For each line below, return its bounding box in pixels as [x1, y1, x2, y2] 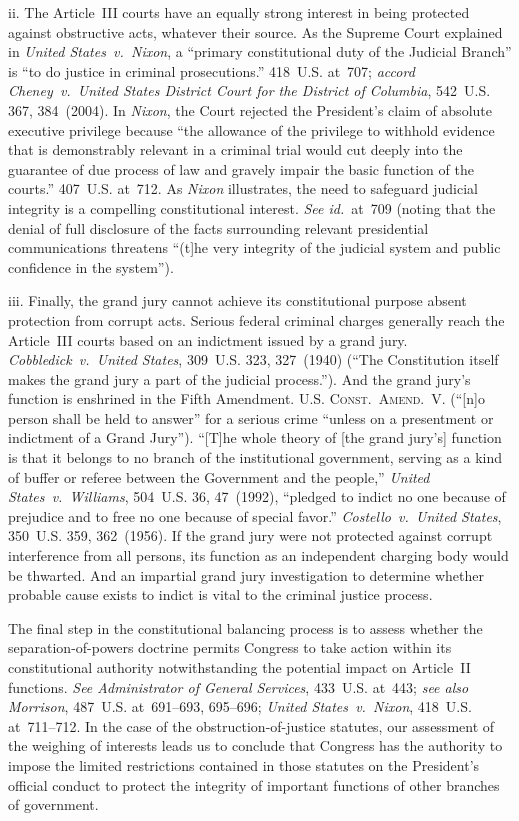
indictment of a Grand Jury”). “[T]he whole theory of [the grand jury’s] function [8, 427, 502, 448]
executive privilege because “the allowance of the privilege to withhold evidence [8, 119, 495, 140]
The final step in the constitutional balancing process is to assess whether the [8, 617, 483, 638]
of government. [8, 794, 99, 815]
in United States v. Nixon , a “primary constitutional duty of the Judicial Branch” [8, 41, 512, 62]
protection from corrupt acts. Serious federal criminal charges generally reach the [8, 309, 505, 330]
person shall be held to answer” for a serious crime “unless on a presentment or [8, 407, 494, 428]
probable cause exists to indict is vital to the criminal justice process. [8, 584, 433, 605]
